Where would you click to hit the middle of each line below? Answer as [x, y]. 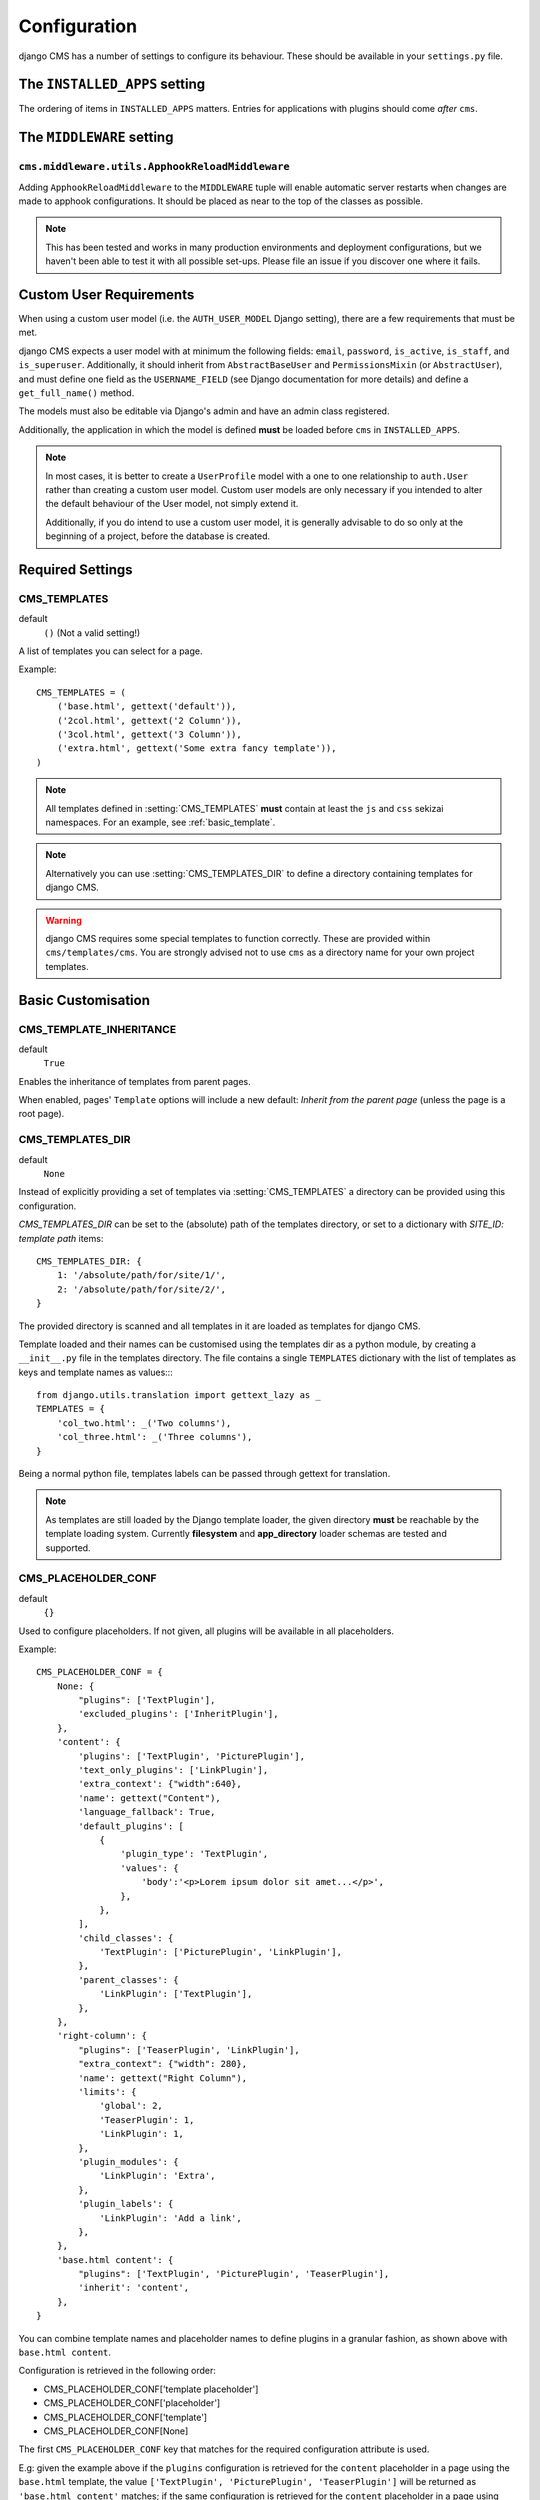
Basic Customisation [84, 1000]
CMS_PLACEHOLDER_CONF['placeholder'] [132, 2403]
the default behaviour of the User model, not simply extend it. [172, 504]
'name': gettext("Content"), [150, 1798]
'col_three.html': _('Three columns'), [154, 1437]
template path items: [61, 1238]
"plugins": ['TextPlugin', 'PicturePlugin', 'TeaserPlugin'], [234, 2274]
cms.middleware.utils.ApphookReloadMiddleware [154, 167]
